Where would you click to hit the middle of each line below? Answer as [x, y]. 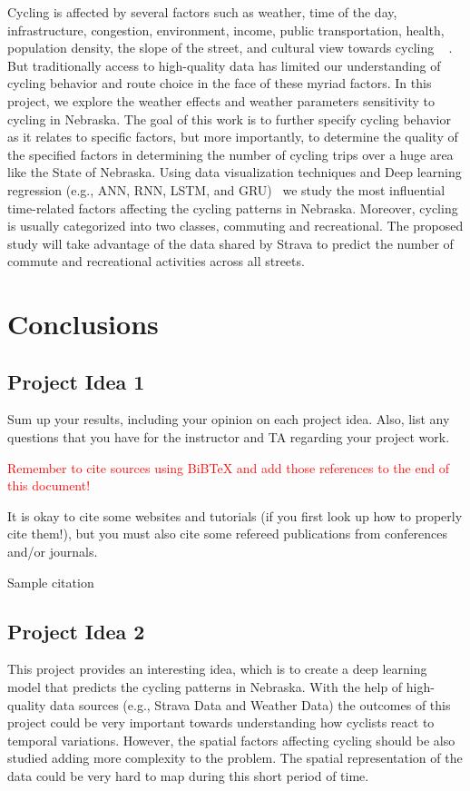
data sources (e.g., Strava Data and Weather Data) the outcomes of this [250, 704]
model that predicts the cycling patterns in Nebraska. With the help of [205, 687]
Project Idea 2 [76, 631]
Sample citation [51, 582]
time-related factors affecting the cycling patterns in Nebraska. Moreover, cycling [233, 208]
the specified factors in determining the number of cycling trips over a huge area [230, 154]
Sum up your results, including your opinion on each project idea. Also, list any [229, 419]
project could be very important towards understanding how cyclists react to [221, 722]
